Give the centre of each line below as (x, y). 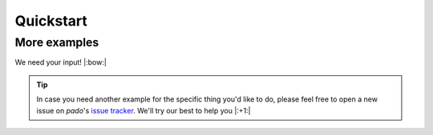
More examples (57, 42)
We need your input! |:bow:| (61, 62)
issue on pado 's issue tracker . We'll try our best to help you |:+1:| (144, 110)
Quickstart (51, 21)
